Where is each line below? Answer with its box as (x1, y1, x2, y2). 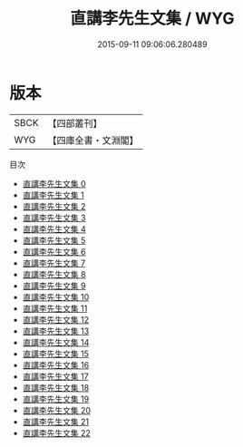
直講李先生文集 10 (22, 291, 90, 302)
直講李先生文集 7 (22, 258, 86, 268)
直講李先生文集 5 (22, 235, 86, 246)
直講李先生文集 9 (22, 280, 86, 291)
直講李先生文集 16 (22, 359, 90, 370)
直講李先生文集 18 (22, 382, 90, 393)
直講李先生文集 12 (22, 314, 89, 325)
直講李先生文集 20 (22, 404, 92, 415)
